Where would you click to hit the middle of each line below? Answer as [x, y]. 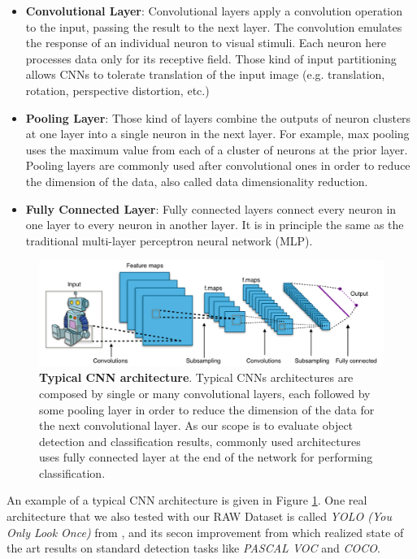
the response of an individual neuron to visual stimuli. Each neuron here [206, 43]
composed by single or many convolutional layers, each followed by [205, 393]
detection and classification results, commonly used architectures [200, 441]
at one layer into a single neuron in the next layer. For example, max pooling [217, 134]
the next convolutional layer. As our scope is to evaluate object [196, 425]
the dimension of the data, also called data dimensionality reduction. [197, 181]
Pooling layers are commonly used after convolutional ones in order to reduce [218, 165]
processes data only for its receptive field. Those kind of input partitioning [211, 58]
